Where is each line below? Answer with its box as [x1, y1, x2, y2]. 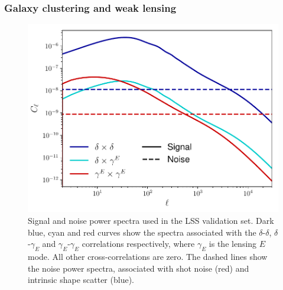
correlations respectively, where [82, 237, 195, 250]
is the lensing [209, 237, 257, 250]
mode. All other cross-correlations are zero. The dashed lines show [28, 250, 268, 262]
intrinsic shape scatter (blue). [28, 273, 134, 286]
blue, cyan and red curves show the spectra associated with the [28, 226, 256, 238]
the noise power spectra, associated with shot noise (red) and [28, 262, 249, 274]
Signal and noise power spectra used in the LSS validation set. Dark [28, 214, 274, 226]
